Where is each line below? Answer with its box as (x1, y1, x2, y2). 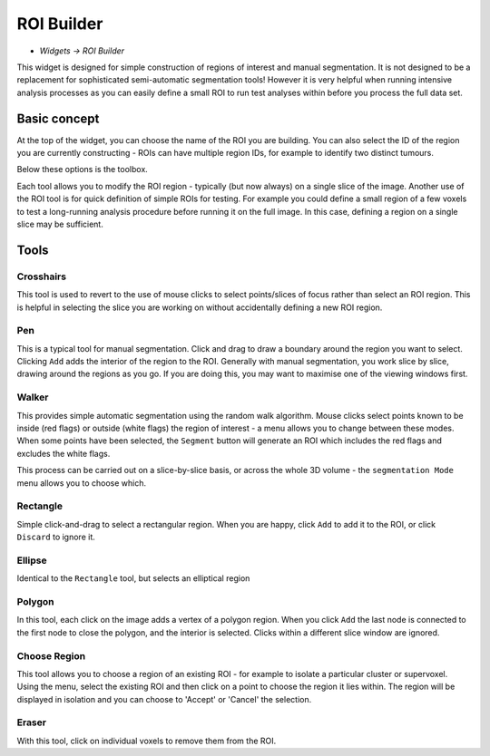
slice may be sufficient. (16, 218, 103, 229)
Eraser (16, 716, 47, 729)
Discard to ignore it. (16, 531, 95, 543)
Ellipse (16, 554, 47, 567)
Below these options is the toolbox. (16, 164, 149, 175)
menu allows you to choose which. (16, 477, 147, 489)
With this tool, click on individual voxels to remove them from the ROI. (16, 735, 277, 746)
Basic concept (16, 111, 100, 126)
